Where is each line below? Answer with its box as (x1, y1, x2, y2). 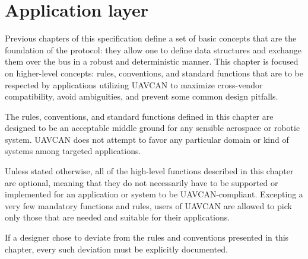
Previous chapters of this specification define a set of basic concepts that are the (5, 32, 297, 44)
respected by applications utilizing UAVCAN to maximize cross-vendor (5, 78, 263, 91)
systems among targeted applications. (5, 145, 141, 157)
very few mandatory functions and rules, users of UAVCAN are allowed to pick (5, 199, 292, 212)
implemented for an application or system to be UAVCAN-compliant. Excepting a (5, 188, 303, 200)
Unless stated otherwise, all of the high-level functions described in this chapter (5, 165, 294, 177)
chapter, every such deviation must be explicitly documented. (5, 242, 228, 255)
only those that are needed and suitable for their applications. (5, 211, 230, 223)
